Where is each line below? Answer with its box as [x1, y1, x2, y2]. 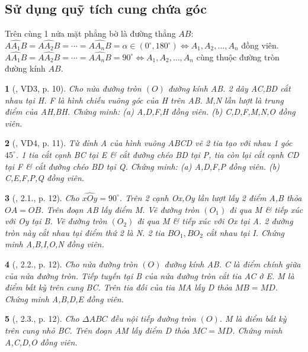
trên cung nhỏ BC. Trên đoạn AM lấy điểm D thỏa [5, 324, 190, 336]
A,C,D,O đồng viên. [5, 335, 78, 348]
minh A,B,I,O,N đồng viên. [5, 238, 104, 250]
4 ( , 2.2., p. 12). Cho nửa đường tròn [5, 257, 138, 270]
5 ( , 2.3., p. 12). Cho [5, 312, 79, 325]
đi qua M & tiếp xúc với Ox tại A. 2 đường [137, 215, 293, 227]
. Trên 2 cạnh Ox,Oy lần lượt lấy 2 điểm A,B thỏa [119, 191, 302, 204]
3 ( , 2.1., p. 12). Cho [5, 191, 79, 204]
